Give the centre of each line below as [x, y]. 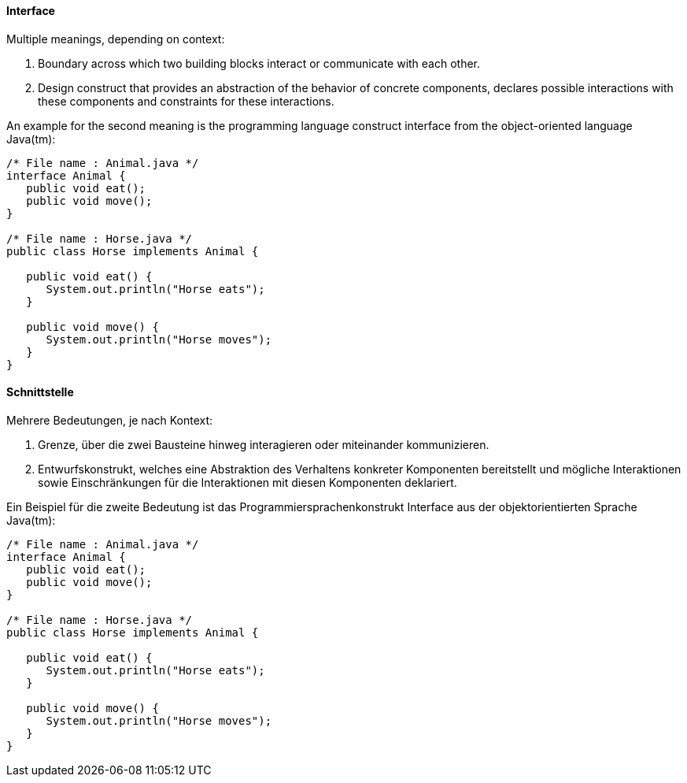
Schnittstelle [40, 392]
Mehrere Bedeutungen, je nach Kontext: [110, 420]
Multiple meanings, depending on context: [116, 39]
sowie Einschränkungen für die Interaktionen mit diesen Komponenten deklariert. [247, 482]
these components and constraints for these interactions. [186, 101]
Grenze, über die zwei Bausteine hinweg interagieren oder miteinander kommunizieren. [264, 444]
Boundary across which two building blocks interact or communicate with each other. [259, 63]
